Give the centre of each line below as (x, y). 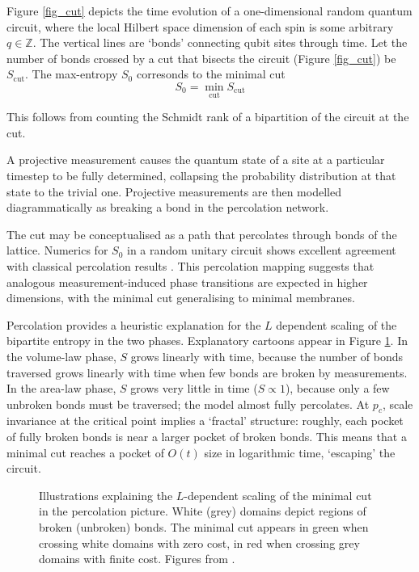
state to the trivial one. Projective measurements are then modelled (174, 191)
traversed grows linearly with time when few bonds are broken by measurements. (207, 372)
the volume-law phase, (61, 356)
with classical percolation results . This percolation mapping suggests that (190, 265)
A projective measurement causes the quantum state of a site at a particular (196, 160)
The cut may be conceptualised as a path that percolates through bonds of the (202, 234)
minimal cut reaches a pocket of (85, 452)
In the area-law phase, (61, 388)
